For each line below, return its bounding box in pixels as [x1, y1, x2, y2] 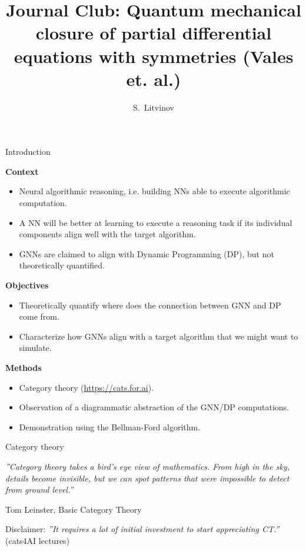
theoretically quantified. [19, 259, 105, 271]
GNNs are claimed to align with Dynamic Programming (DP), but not [19, 247, 274, 260]
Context [5, 165, 39, 177]
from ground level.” [5, 483, 74, 496]
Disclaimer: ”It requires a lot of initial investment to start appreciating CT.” [5, 523, 280, 535]
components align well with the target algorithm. [19, 228, 196, 240]
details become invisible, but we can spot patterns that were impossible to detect [5, 472, 290, 484]
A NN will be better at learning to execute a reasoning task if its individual [19, 216, 292, 228]
